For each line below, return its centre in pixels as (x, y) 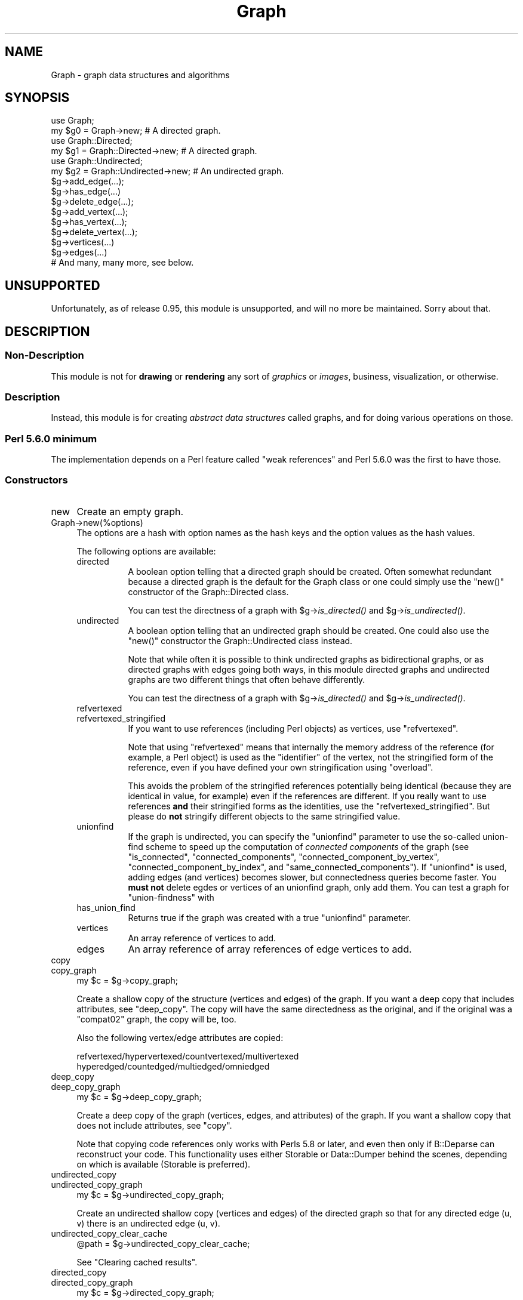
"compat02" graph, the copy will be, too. (156, 1019)
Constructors (36, 480)
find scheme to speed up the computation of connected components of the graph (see (299, 846)
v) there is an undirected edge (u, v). (148, 1223)
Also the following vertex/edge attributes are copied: (180, 1037)
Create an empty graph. (130, 511)
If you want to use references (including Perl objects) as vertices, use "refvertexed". (293, 728)
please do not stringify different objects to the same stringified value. (264, 816)
